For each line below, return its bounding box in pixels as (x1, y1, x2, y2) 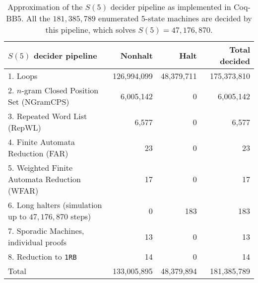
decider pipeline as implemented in (110, 1, 231, 12)
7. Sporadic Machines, (8, 225, 84, 236)
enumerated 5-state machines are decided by (98, 12, 252, 24)
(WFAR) (8, 185, 39, 196)
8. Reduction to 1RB (8, 251, 77, 262)
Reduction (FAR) (8, 147, 68, 159)
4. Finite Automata (8, 136, 75, 147)
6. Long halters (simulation (8, 199, 102, 211)
